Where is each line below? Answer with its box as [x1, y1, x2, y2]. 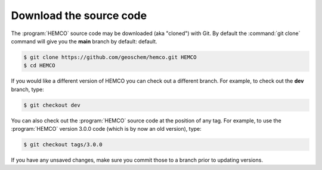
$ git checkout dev [23, 102, 80, 108]
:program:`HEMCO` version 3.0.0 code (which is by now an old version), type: [11, 125, 202, 133]
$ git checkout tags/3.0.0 [23, 141, 103, 148]
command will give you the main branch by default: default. [11, 37, 157, 45]
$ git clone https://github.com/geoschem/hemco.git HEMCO [23, 53, 197, 61]
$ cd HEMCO [23, 62, 55, 69]
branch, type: [11, 86, 44, 93]
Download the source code [11, 9, 147, 22]
